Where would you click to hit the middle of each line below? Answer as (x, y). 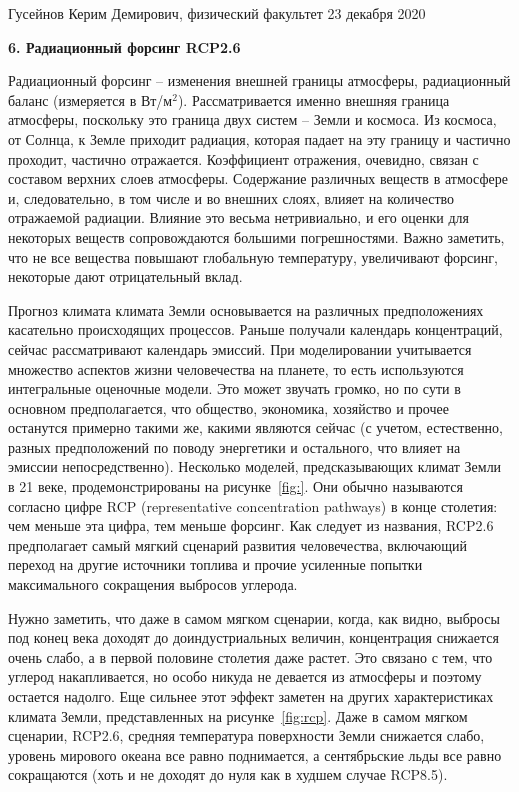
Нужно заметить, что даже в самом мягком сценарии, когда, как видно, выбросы (254, 617)
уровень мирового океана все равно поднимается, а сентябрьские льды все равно (255, 754)
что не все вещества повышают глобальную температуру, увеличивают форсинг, (253, 256)
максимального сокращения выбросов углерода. (153, 584)
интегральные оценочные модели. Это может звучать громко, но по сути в (234, 388)
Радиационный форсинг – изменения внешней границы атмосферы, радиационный (259, 80)
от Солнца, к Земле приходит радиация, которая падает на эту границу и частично (259, 138)
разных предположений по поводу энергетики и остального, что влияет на (234, 446)
